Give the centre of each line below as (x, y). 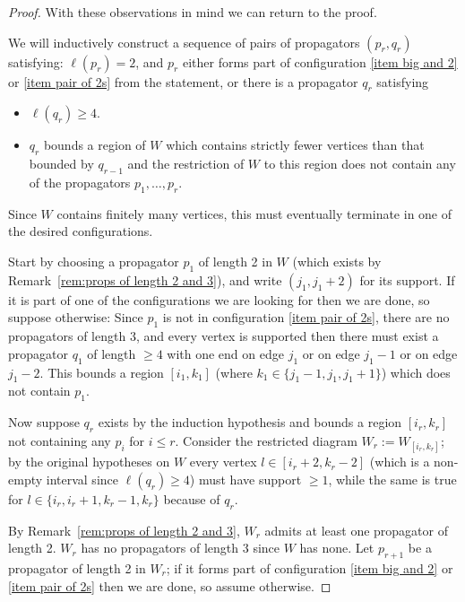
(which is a (400, 462)
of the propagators (80, 182)
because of (192, 498)
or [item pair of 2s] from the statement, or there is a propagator (183, 81)
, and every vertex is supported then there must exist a (287, 336)
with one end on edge (225, 353)
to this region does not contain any (360, 164)
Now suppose (44, 422)
